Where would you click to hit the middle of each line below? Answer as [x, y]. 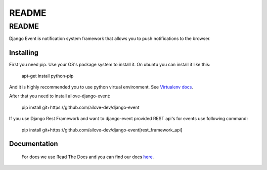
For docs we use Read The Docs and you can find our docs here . [88, 157]
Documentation [34, 144]
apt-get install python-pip [47, 76]
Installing [24, 53]
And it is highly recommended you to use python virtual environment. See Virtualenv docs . [101, 87]
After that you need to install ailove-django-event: [60, 96]
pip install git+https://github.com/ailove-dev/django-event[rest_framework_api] [102, 130]
